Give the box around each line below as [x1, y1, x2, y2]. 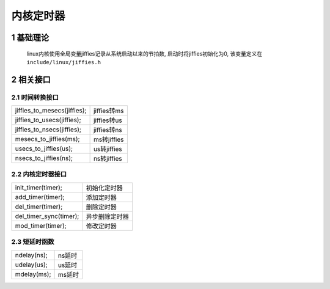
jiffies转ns [93, 126, 122, 134]
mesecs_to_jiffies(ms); [15, 135, 80, 144]
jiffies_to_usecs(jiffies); [15, 116, 82, 125]
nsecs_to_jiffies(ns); [15, 154, 73, 163]
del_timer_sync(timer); [15, 211, 79, 220]
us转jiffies [93, 145, 122, 153]
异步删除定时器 [86, 212, 130, 221]
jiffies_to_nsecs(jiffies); [15, 125, 82, 134]
